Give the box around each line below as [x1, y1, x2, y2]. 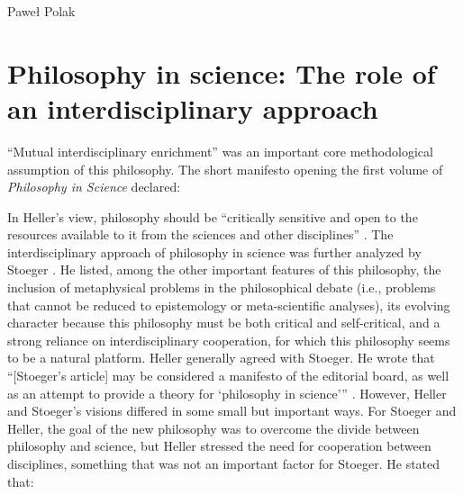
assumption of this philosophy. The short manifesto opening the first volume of [7, 159, 443, 178]
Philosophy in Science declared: [7, 177, 181, 196]
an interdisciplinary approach [7, 89, 378, 126]
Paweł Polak [7, 2, 76, 20]
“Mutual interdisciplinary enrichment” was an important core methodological [7, 141, 433, 160]
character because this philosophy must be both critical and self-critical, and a [7, 313, 440, 332]
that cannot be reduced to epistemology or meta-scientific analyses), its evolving [7, 295, 450, 314]
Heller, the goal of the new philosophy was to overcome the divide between [7, 418, 420, 437]
